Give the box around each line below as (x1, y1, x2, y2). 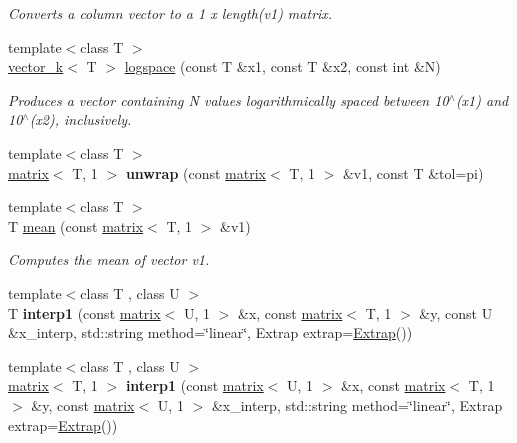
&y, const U (419, 302, 493, 323)
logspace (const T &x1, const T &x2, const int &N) (124, 56, 441, 77)
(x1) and (455, 89, 509, 110)
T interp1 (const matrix (8, 302, 161, 323)
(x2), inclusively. (29, 109, 132, 130)
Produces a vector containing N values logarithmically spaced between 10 (8, 89, 449, 110)
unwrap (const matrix (125, 162, 266, 183)
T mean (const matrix (8, 215, 144, 236)
